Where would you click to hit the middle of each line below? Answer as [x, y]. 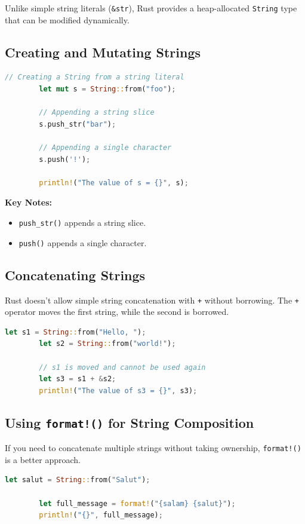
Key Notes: [28, 202]
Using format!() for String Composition [130, 422]
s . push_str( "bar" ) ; [78, 124]
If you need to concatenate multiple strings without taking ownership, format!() [153, 448]
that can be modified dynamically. [67, 19]
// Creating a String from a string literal [95, 77]
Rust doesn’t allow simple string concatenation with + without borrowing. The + [152, 300]
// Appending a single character [105, 148]
